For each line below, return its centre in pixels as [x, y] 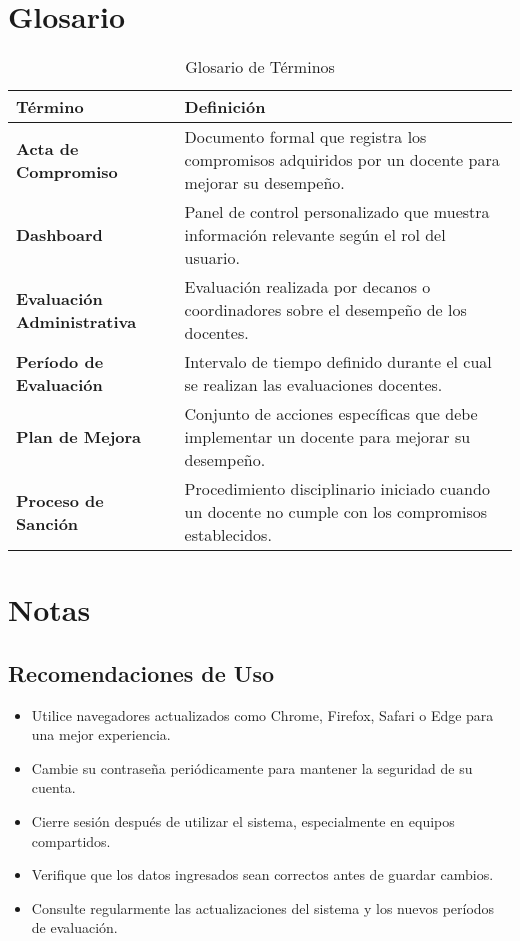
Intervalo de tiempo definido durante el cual [338, 362]
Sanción [47, 523]
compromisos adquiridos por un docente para [342, 160]
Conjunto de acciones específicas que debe [331, 414]
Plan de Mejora [79, 437]
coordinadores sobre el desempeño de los [325, 310]
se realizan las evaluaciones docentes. [313, 385]
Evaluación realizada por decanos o [307, 287]
